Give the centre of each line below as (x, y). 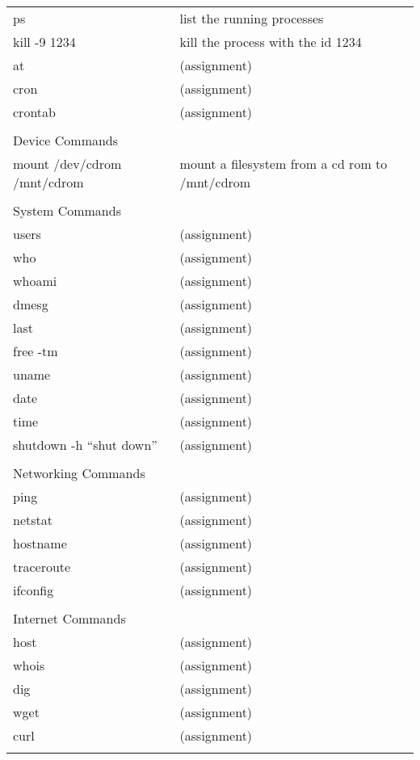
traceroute (42, 567)
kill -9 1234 (44, 42)
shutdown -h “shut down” (85, 445)
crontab (34, 112)
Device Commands (66, 140)
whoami (35, 281)
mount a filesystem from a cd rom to (283, 164)
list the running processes (252, 18)
